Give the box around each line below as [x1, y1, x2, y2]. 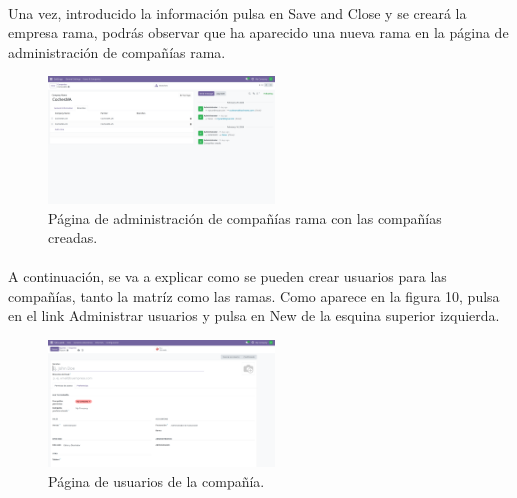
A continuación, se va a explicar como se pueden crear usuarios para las [8, 266, 447, 287]
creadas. [48, 227, 98, 248]
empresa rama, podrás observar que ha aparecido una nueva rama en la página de [8, 22, 509, 43]
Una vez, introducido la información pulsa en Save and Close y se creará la [8, 2, 467, 23]
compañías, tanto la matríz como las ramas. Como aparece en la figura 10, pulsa [8, 285, 500, 306]
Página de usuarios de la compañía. [48, 471, 265, 491]
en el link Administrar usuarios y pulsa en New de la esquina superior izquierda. [8, 305, 500, 326]
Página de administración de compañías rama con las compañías [48, 207, 442, 228]
